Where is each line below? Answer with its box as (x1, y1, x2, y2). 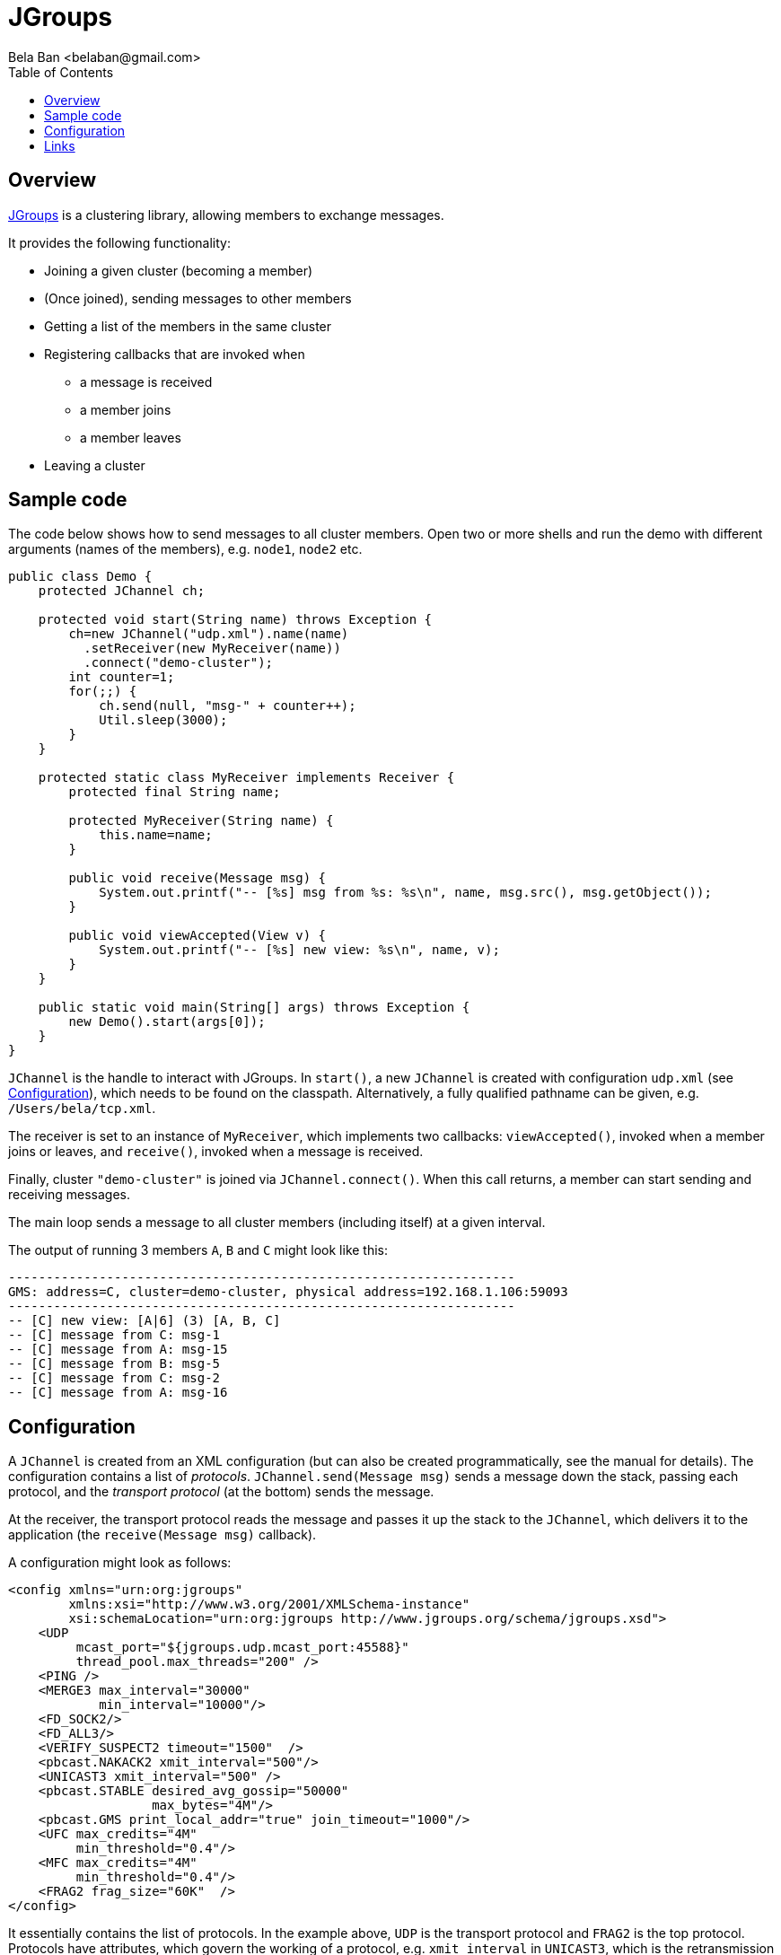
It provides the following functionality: (8, 234, 231, 250)
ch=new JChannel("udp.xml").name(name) (68, 627, 349, 642)
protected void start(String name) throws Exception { (38, 612, 433, 627)
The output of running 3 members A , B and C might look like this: (8, 1242, 389, 1258)
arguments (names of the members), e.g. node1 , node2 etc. (8, 541, 363, 557)
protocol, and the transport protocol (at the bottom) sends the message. (8, 1484, 434, 1500)
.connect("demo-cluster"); (83, 655, 274, 671)
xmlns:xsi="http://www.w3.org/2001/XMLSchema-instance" (68, 1597, 470, 1612)
